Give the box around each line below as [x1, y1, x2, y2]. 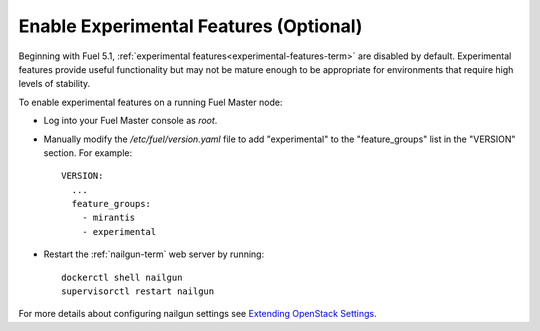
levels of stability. [18, 78, 91, 90]
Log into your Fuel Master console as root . [43, 115, 218, 127]
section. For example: [43, 146, 133, 159]
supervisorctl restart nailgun [61, 286, 215, 297]
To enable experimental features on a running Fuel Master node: [18, 96, 283, 108]
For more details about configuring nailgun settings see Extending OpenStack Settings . [18, 308, 377, 320]
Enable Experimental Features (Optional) [18, 15, 363, 37]
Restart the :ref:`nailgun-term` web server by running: [43, 248, 265, 260]
